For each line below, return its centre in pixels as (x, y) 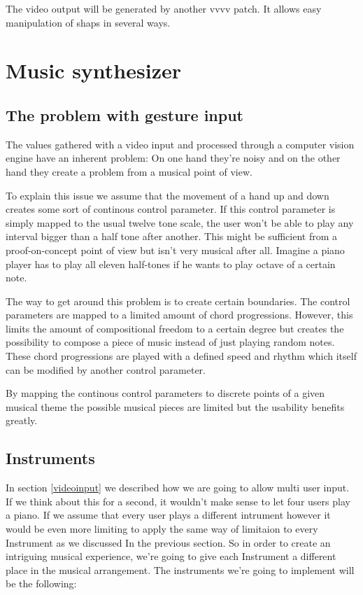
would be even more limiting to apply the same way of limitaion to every (162, 529)
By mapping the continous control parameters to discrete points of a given (165, 393)
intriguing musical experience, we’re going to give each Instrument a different (171, 556)
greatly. (22, 420)
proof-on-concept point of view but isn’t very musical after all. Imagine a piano (175, 250)
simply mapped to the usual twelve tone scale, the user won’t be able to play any (180, 222)
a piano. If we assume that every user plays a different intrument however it (168, 515)
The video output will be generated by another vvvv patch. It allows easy (164, 8)
